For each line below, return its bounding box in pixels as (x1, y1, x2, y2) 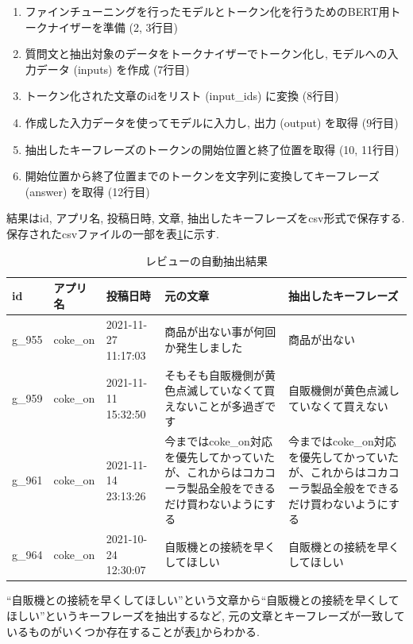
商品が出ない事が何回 (164, 323, 276, 340)
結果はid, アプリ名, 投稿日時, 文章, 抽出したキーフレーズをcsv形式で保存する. (6, 210, 405, 226)
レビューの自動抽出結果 (145, 252, 268, 268)
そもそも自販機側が (164, 366, 264, 383)
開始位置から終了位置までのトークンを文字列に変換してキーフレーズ (25, 168, 380, 184)
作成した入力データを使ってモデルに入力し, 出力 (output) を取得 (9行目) (25, 114, 399, 130)
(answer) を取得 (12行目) (25, 183, 150, 199)
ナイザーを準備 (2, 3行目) (47, 18, 178, 35)
